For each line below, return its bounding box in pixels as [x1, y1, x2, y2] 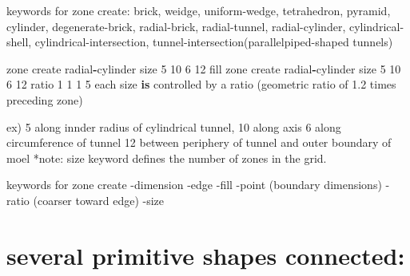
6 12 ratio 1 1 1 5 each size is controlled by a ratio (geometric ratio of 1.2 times [6, 76, 396, 93]
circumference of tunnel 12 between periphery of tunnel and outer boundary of [6, 134, 392, 151]
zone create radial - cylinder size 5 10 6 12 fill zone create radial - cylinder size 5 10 [6, 60, 401, 77]
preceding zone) [6, 91, 83, 108]
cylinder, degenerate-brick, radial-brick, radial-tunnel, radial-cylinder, [6, 18, 346, 34]
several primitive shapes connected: [6, 239, 405, 271]
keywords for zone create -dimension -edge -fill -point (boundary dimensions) [6, 176, 382, 193]
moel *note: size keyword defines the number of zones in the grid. [6, 149, 327, 166]
